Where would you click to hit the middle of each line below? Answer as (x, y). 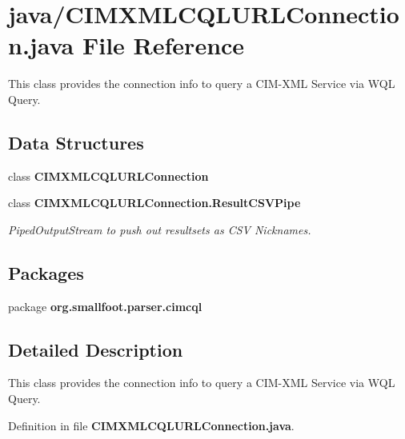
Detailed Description (96, 349)
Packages (46, 272)
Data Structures (76, 142)
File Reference (163, 45)
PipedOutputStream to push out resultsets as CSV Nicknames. (160, 229)
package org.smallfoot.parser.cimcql (105, 306)
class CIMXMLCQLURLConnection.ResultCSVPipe (154, 203)
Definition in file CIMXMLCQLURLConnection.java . (151, 425)
